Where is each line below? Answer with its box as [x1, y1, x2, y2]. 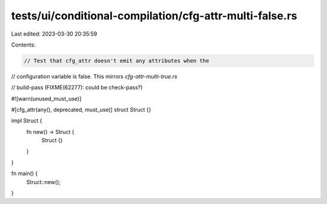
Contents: [11, 41, 36, 48]
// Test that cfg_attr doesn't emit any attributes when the [24, 57, 210, 64]
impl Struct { [11, 117, 42, 124]
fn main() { [11, 170, 38, 177]
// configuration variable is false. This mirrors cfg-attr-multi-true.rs [11, 72, 178, 80]
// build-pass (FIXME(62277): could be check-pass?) [11, 84, 143, 91]
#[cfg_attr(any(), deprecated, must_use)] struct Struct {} [11, 106, 151, 113]
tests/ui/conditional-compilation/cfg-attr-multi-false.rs [11, 9, 298, 22]
